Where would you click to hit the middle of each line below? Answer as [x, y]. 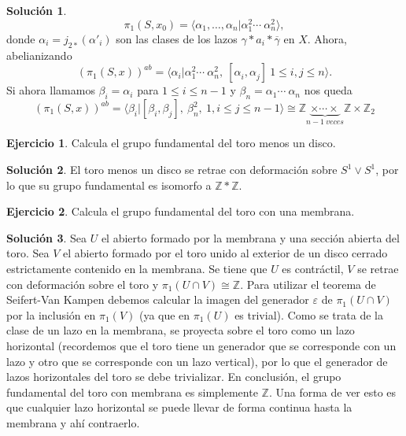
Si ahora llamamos [51, 90]
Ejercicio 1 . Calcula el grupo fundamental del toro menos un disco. [171, 143]
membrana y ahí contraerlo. [73, 422]
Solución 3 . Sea [46, 237]
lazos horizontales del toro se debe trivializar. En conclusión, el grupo [174, 377]
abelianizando [39, 55]
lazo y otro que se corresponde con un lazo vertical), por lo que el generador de [197, 361]
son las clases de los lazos [177, 38]
